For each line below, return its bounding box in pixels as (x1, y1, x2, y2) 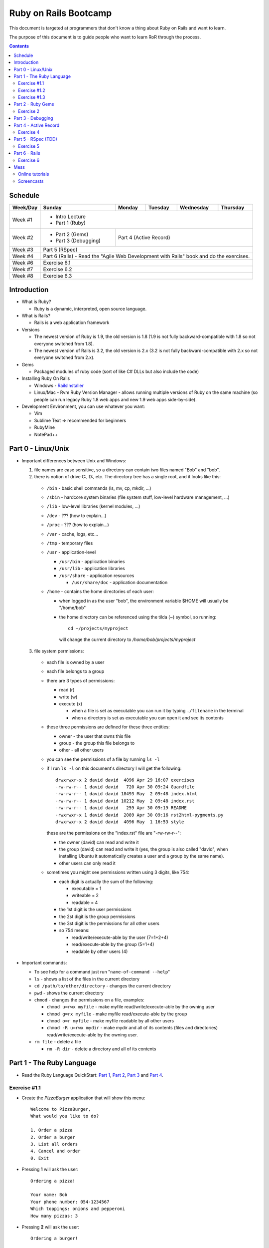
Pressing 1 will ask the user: (21, 1166, 79, 1173)
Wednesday (179, 204, 209, 211)
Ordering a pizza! (30, 1178, 76, 1184)
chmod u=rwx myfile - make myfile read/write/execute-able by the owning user (46, 1004, 215, 1010)
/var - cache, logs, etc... (46, 531, 98, 537)
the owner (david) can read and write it (59, 839, 139, 845)
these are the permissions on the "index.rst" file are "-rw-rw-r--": (46, 830, 181, 836)
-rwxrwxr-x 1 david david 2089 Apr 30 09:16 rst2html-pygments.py (55, 812, 224, 818)
